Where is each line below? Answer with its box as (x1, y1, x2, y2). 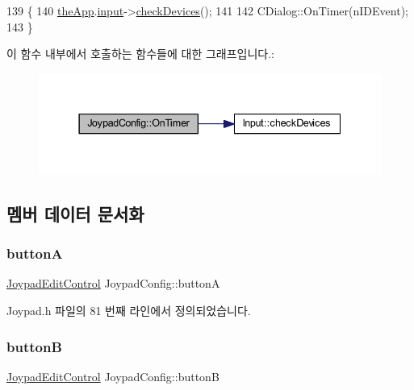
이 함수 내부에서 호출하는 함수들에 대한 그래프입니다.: (6, 45, 274, 62)
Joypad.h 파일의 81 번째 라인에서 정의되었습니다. (6, 302, 251, 319)
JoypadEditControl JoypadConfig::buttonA (6, 275, 220, 292)
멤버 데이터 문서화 (6, 201, 144, 226)
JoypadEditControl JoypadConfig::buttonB (6, 367, 220, 384)
